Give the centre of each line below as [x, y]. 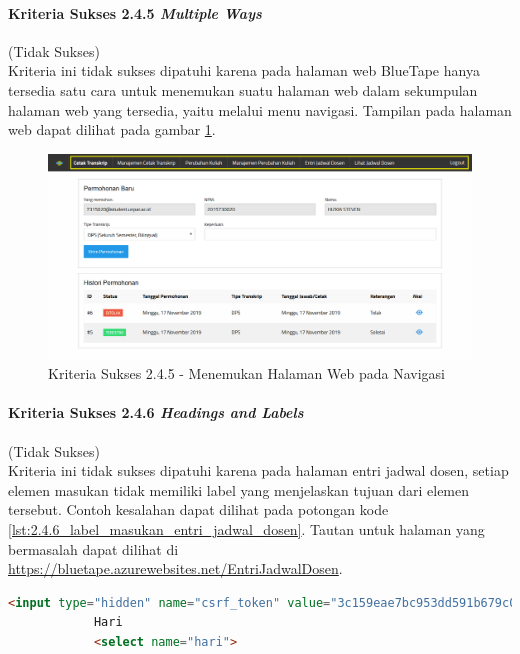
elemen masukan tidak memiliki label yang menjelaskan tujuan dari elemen [239, 489]
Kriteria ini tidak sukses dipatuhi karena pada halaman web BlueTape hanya [244, 70]
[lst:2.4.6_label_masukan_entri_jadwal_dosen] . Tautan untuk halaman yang [246, 528]
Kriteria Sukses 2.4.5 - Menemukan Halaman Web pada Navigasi [246, 373]
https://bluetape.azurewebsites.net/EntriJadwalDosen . [175, 568]
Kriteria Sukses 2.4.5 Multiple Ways [135, 12]
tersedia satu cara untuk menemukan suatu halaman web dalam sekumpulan [243, 89]
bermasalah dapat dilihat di [93, 548]
